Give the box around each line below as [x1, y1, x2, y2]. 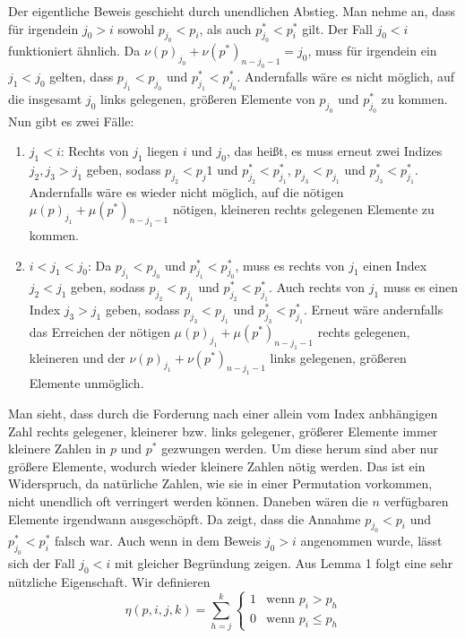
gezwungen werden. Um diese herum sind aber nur [161, 439, 439, 458]
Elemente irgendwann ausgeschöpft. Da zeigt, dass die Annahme [8, 509, 361, 528]
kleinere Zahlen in [8, 439, 107, 458]
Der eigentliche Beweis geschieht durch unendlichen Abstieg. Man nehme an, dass [8, 2, 455, 20]
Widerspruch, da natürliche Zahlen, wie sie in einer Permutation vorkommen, [8, 474, 433, 493]
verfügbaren [383, 491, 449, 510]
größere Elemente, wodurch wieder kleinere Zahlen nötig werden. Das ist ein [8, 456, 426, 475]
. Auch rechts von [269, 278, 366, 297]
